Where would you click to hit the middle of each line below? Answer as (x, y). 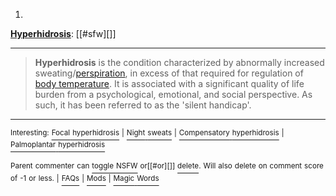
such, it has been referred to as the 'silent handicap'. (143, 105)
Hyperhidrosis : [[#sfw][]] (63, 33)
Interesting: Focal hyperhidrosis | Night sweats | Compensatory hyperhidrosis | (147, 133)
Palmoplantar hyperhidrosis (58, 145)
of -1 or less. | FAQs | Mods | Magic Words (85, 178)
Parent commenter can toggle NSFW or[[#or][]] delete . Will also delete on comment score (167, 166)
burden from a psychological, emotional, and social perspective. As (173, 94)
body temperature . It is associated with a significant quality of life (169, 83)
